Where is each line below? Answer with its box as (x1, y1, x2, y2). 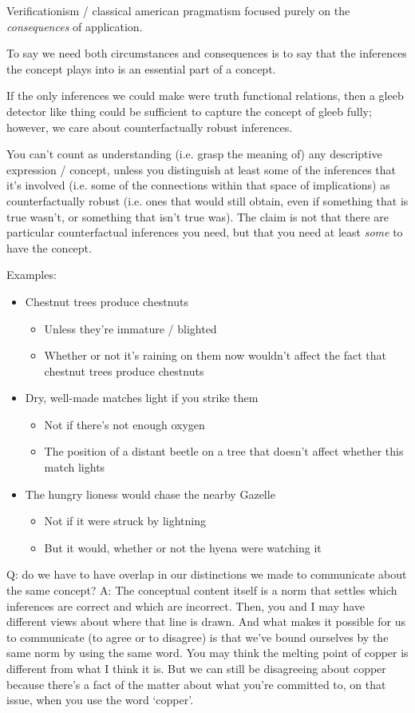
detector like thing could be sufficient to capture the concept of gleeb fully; (6, 102, 372, 119)
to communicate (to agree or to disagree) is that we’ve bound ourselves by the (6, 628, 389, 645)
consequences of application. (6, 18, 143, 34)
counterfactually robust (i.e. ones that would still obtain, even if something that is (6, 192, 409, 209)
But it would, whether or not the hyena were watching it (44, 539, 322, 556)
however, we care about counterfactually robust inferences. (6, 118, 293, 135)
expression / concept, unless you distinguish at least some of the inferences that (6, 161, 397, 177)
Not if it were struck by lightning (44, 512, 206, 529)
